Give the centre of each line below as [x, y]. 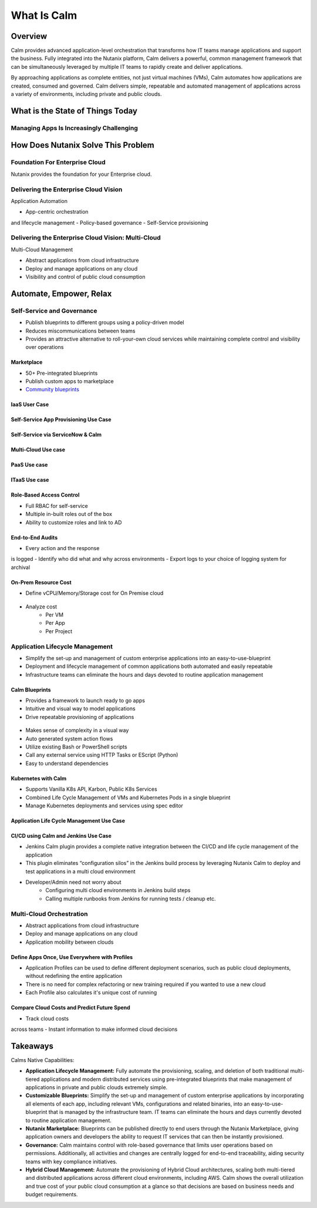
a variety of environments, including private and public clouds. [86, 94]
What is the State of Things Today [74, 111]
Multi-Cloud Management [42, 249]
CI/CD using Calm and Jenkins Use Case [61, 836]
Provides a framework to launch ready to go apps [85, 701]
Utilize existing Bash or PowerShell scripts [76, 747]
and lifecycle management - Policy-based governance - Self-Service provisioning [109, 222]
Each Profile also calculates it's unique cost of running [91, 993]
